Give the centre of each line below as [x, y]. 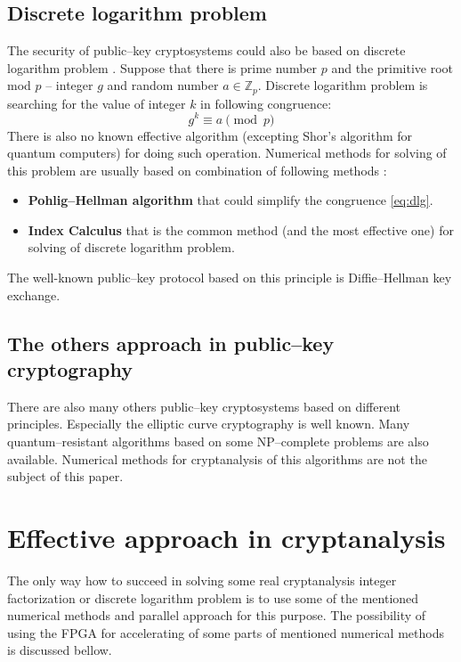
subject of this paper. [65, 476]
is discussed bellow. [60, 650]
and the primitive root [392, 67]
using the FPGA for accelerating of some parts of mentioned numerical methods [226, 632]
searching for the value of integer [97, 103]
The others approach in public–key [171, 343]
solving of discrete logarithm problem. [131, 247]
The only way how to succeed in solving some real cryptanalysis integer [202, 580]
